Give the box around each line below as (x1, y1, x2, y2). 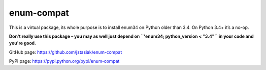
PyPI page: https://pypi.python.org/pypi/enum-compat (9, 58, 120, 64)
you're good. (9, 40, 36, 46)
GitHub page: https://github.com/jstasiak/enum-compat (9, 49, 122, 55)
